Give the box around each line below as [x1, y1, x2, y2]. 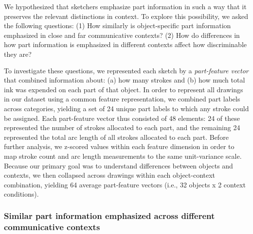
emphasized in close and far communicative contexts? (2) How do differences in [4, 30, 240, 40]
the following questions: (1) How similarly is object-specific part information [4, 20, 231, 31]
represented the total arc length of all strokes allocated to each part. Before [4, 132, 229, 142]
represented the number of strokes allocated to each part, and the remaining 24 [4, 122, 240, 133]
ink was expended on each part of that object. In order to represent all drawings [4, 84, 243, 94]
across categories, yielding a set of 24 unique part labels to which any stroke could [4, 103, 249, 113]
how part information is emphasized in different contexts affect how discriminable [4, 39, 247, 50]
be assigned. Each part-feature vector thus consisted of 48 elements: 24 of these [4, 113, 240, 123]
